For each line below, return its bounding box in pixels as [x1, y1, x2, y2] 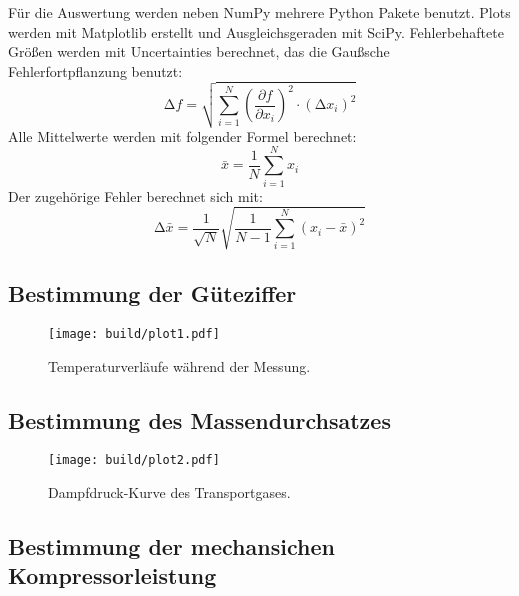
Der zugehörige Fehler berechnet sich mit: [8, 185, 263, 206]
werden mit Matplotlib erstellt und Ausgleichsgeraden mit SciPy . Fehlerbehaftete [8, 21, 504, 42]
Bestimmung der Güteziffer [8, 278, 297, 309]
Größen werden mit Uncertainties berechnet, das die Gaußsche [8, 41, 390, 62]
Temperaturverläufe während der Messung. [48, 355, 311, 376]
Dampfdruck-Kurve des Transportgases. [48, 482, 291, 503]
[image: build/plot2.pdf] [48, 453, 220, 468]
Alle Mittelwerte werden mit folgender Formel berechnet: [8, 125, 357, 146]
